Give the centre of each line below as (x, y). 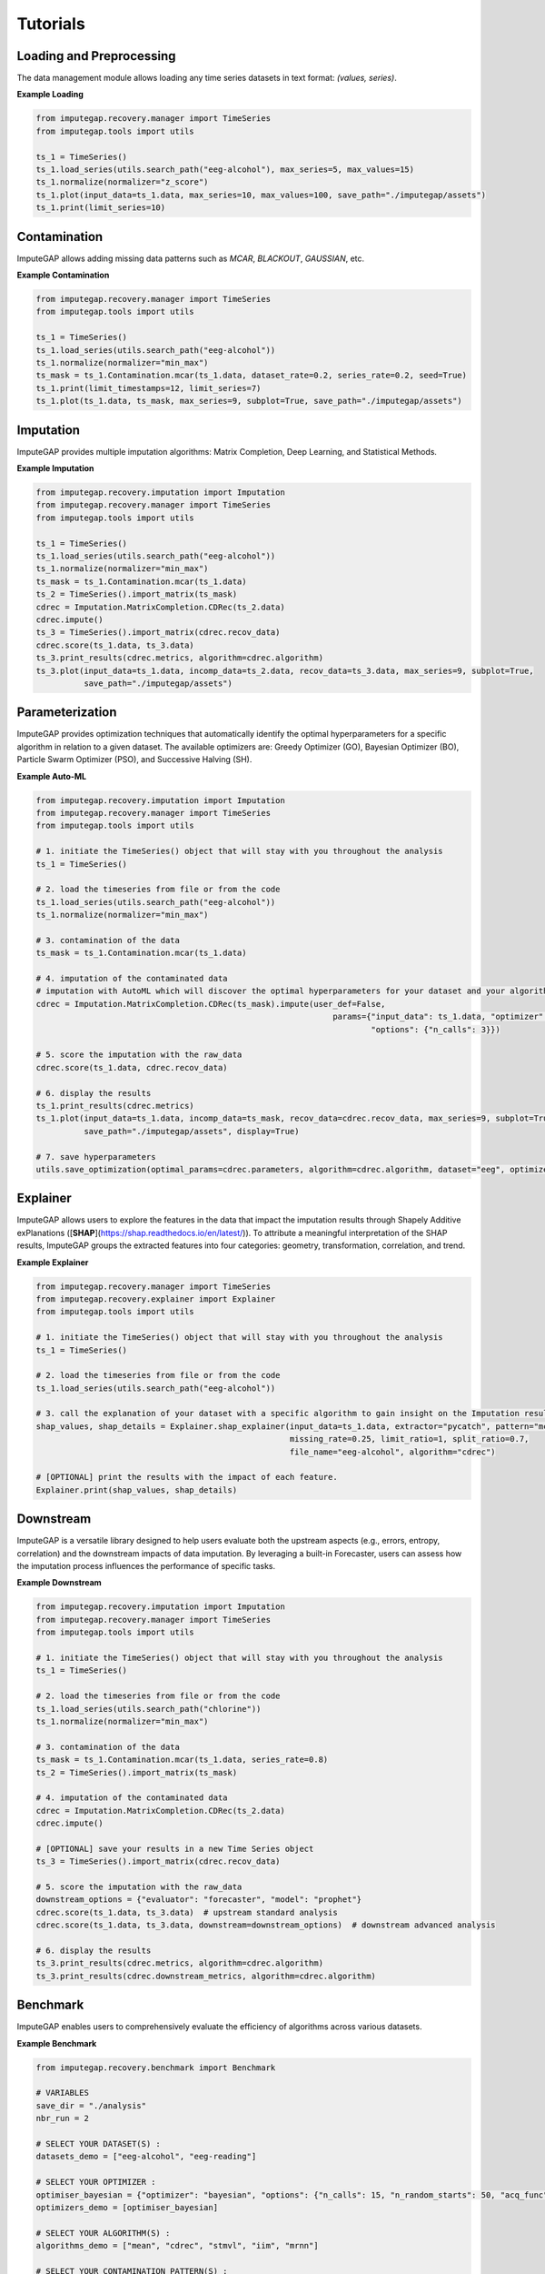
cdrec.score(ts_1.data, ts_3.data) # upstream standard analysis (187, 1912)
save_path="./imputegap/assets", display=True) (191, 1131)
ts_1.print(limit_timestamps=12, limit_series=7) (149, 388)
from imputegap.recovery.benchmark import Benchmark (156, 2068)
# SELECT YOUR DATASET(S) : (98, 2143)
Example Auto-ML (52, 776)
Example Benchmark (57, 2043)
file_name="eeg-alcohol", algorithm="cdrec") (392, 1452)
